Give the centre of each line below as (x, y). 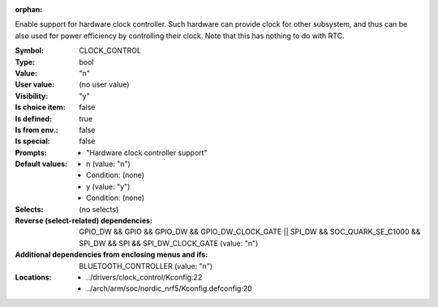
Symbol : (30, 51)
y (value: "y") (108, 186)
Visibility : (32, 96)
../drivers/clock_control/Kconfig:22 (144, 277)
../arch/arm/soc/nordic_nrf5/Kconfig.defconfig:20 (170, 288)
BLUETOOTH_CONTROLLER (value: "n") (146, 266)
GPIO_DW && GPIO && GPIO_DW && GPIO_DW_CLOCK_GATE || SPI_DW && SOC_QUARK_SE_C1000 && (250, 232)
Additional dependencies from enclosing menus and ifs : (112, 254)
